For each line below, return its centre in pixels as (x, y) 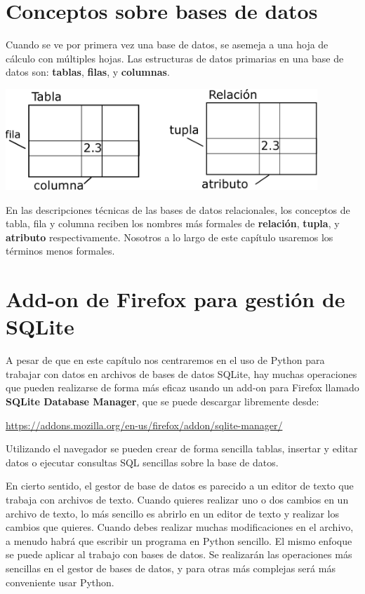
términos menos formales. (60, 251)
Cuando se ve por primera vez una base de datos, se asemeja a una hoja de (167, 45)
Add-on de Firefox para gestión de (175, 299)
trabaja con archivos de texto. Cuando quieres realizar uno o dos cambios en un (177, 499)
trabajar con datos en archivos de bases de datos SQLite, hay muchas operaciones (181, 373)
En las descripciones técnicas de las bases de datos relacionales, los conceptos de (178, 209)
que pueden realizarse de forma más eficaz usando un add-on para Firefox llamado (182, 387)
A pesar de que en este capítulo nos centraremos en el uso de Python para (165, 360)
